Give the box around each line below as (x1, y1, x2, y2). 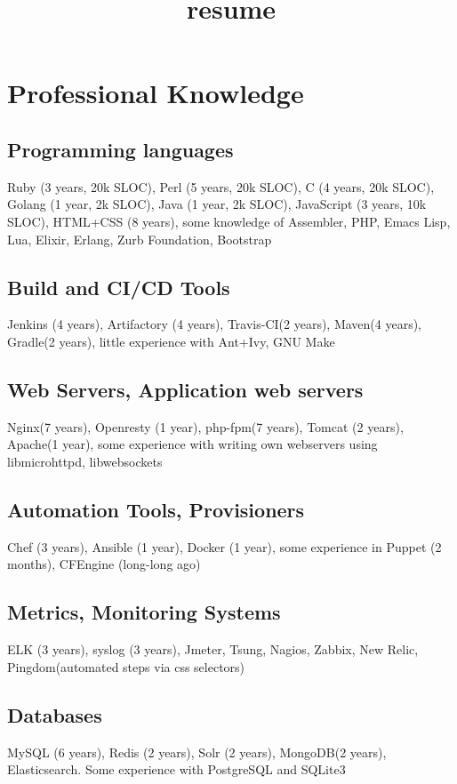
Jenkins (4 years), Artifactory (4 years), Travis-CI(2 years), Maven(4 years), (7, 315, 422, 333)
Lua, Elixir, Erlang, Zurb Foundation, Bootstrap (7, 229, 272, 248)
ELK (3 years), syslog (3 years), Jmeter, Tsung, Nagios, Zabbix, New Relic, (7, 640, 419, 659)
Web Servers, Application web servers (7, 375, 364, 403)
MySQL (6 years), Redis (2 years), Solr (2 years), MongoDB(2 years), (7, 742, 387, 761)
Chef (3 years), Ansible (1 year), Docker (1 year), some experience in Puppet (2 (7, 537, 442, 556)
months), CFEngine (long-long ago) (7, 555, 201, 573)
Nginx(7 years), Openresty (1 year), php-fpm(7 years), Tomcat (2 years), (7, 417, 404, 436)
